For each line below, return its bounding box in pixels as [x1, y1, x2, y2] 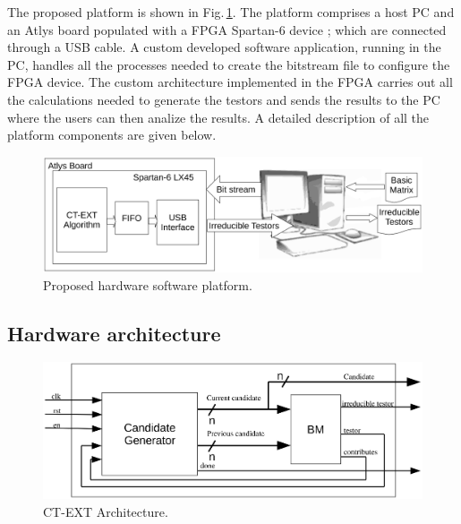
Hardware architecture [7, 319, 221, 347]
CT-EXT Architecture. [43, 502, 168, 520]
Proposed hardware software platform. [43, 275, 252, 294]
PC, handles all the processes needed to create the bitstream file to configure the [7, 55, 450, 73]
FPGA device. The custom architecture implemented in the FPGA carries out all [7, 73, 453, 91]
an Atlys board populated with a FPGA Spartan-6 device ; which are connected [7, 20, 447, 39]
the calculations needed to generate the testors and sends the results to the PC [7, 90, 440, 108]
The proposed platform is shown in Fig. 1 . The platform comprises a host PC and [7, 3, 455, 21]
